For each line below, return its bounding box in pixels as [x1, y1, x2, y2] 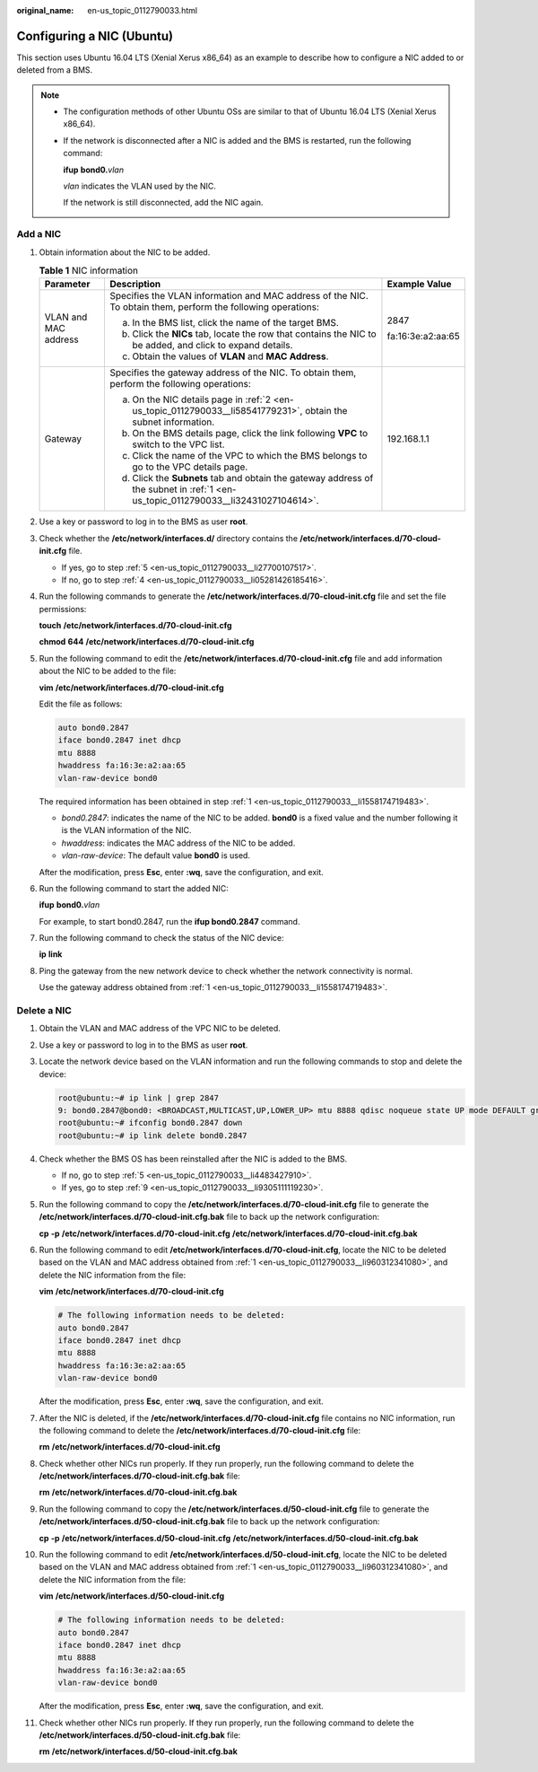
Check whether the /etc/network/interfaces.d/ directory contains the [39, 532, 299, 543]
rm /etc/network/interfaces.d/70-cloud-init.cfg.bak [39, 1487, 238, 1498]
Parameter [44, 278, 91, 291]
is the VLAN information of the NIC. [61, 825, 192, 836]
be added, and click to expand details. [132, 339, 293, 352]
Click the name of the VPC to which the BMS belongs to [132, 450, 368, 462]
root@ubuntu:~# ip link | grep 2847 [57, 1092, 220, 1103]
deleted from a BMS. [16, 65, 93, 75]
